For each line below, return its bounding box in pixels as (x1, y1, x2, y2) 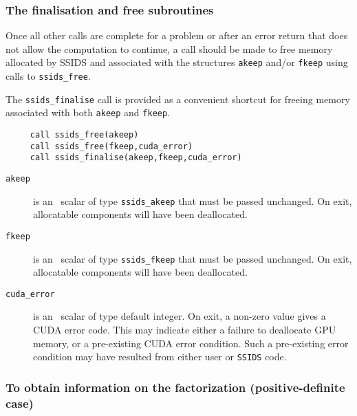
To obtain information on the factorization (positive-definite (6, 378, 345, 395)
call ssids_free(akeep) (30, 130, 139, 140)
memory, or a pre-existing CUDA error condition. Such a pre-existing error (33, 336, 349, 350)
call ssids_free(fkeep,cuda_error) (30, 141, 193, 151)
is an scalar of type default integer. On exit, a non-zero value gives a (33, 309, 326, 323)
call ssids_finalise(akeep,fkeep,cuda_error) (30, 153, 242, 163)
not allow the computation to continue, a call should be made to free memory (6, 41, 333, 56)
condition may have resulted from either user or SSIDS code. (33, 349, 287, 364)
